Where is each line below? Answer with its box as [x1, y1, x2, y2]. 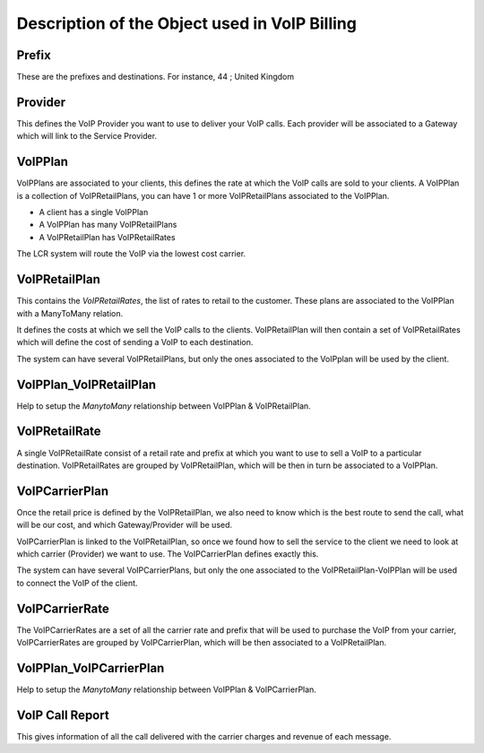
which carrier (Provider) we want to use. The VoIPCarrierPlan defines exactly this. [16, 548, 319, 559]
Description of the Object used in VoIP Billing [16, 13, 358, 33]
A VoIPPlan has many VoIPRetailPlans [39, 220, 177, 230]
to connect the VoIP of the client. [16, 577, 138, 588]
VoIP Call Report [16, 707, 109, 723]
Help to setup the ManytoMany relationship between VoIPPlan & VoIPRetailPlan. [16, 400, 311, 411]
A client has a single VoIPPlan [39, 207, 149, 218]
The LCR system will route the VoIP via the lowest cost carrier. [16, 248, 246, 259]
